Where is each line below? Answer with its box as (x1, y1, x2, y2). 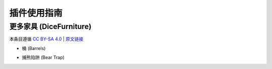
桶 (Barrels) (22, 45, 46, 51)
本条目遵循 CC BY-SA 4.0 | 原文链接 (9, 36, 84, 42)
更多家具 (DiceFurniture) (9, 22, 92, 31)
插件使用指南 (9, 7, 63, 18)
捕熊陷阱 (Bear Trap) (22, 54, 65, 60)
